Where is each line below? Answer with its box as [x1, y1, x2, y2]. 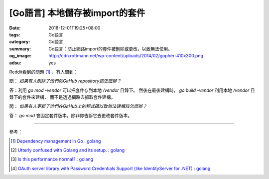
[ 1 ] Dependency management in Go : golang [10, 138, 101, 144]
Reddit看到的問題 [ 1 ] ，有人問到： [9, 69, 78, 75]
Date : [9, 25, 21, 31]
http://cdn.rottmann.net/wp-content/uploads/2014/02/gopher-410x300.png [48, 53, 204, 59]
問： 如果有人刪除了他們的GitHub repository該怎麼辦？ [9, 78, 122, 84]
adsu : [9, 60, 22, 66]
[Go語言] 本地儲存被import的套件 [9, 7, 145, 18]
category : [9, 39, 30, 45]
